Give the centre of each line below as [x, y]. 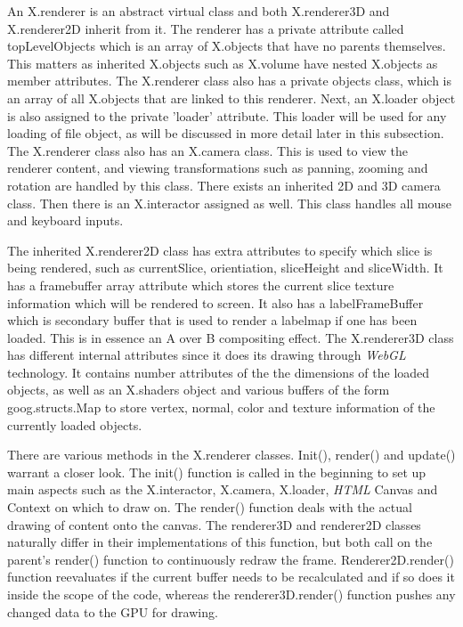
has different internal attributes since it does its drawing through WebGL [207, 355]
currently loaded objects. [75, 424]
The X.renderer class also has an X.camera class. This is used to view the [207, 150]
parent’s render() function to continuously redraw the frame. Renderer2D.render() [231, 559]
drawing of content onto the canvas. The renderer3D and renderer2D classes [214, 524]
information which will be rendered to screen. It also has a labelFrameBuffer [215, 302]
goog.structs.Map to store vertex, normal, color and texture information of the [221, 407]
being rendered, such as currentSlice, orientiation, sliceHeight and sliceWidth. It [225, 268]
